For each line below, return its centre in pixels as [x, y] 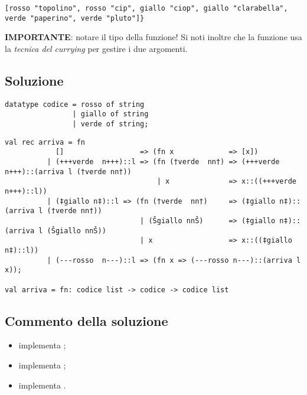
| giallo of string [110, 114]
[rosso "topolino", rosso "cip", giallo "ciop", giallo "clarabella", [146, 8]
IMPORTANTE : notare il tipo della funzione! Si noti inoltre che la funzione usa [153, 37]
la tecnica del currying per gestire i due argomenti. [96, 48]
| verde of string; [110, 124]
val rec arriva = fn [45, 142]
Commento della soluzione [86, 320]
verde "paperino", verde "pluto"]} [75, 18]
